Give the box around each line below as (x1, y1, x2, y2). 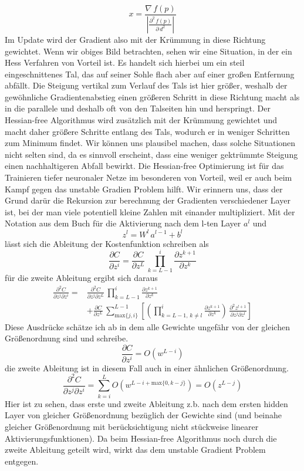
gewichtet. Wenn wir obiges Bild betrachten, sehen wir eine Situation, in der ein (5, 45, 292, 57)
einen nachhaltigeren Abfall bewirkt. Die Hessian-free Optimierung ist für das (5, 160, 284, 172)
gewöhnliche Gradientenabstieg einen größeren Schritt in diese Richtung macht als (5, 90, 300, 103)
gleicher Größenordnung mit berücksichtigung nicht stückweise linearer (5, 420, 259, 432)
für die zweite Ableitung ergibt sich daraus (5, 272, 158, 284)
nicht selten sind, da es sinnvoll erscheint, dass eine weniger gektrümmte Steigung (5, 148, 298, 160)
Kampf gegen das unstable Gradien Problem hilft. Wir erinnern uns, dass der (5, 182, 283, 195)
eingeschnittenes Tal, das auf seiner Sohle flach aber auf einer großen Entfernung (5, 67, 295, 80)
